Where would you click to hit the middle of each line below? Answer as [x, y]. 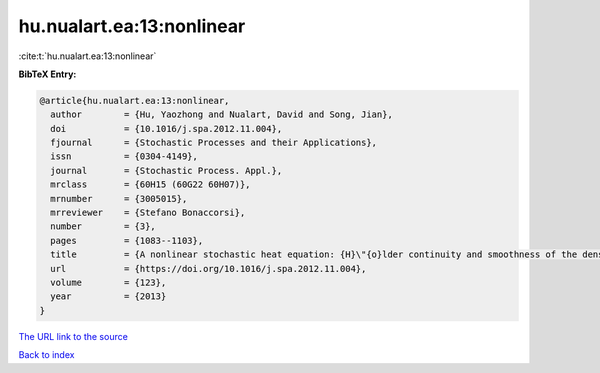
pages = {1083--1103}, [127, 240]
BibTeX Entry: [47, 74]
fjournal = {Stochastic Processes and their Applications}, [214, 143]
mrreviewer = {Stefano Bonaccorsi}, [148, 213]
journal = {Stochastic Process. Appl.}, [166, 170]
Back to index [46, 355]
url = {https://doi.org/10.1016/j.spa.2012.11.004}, [208, 268]
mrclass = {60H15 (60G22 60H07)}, [150, 184]
